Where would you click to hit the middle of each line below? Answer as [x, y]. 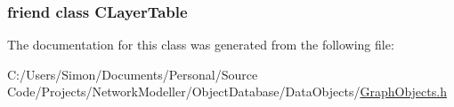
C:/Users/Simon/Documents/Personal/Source [133, 74]
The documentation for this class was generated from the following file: [201, 45]
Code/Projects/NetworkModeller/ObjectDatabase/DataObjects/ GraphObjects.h [227, 92]
